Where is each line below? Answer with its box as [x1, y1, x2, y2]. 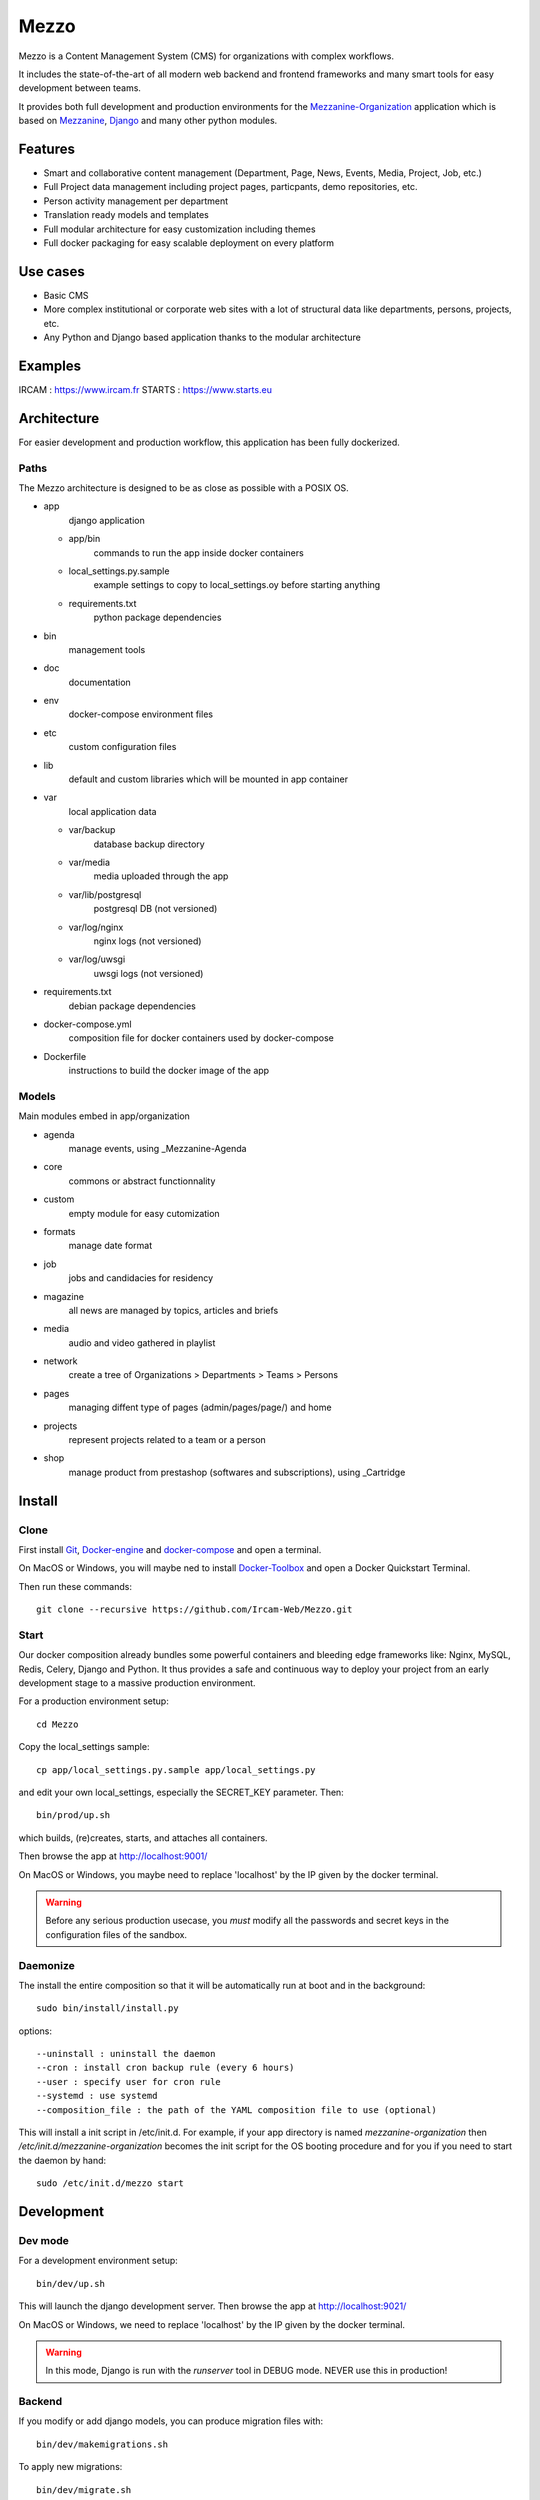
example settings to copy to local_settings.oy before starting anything [93, 579, 381, 591]
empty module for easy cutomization [68, 1207, 220, 1219]
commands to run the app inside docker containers [93, 546, 304, 559]
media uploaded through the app [93, 870, 229, 882]
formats [43, 1225, 76, 1237]
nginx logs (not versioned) [93, 935, 202, 947]
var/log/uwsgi [68, 953, 126, 965]
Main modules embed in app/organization [18, 1110, 190, 1122]
